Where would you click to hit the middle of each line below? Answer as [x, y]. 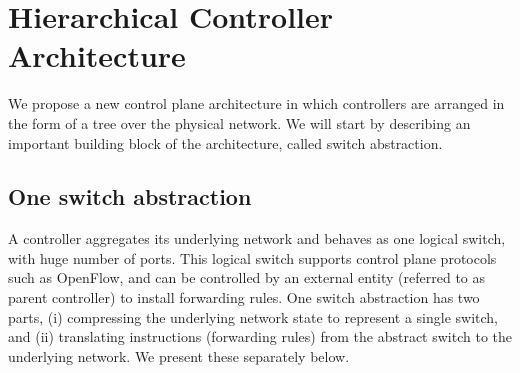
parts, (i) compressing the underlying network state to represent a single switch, [253, 316]
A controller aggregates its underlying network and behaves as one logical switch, [257, 238]
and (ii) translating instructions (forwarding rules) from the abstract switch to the [260, 336]
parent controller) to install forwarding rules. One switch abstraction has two [244, 297]
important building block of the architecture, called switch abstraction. [225, 142]
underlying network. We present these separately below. [179, 355]
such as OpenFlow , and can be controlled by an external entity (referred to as [247, 277]
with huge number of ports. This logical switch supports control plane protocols [252, 257]
